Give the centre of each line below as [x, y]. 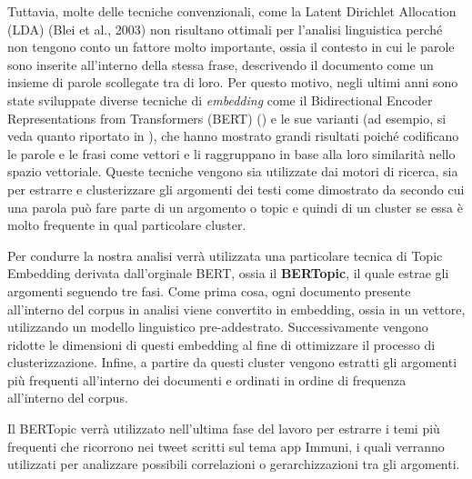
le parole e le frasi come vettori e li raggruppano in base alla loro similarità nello [231, 153]
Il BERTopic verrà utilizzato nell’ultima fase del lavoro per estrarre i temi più [224, 429]
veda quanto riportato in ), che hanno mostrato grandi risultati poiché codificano [233, 136]
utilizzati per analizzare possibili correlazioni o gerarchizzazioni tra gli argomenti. [234, 464]
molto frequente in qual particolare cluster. [127, 225]
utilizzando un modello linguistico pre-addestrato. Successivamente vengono [218, 327]
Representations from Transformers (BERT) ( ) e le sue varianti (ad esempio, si [227, 118]
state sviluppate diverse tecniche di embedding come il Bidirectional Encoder [220, 100]
